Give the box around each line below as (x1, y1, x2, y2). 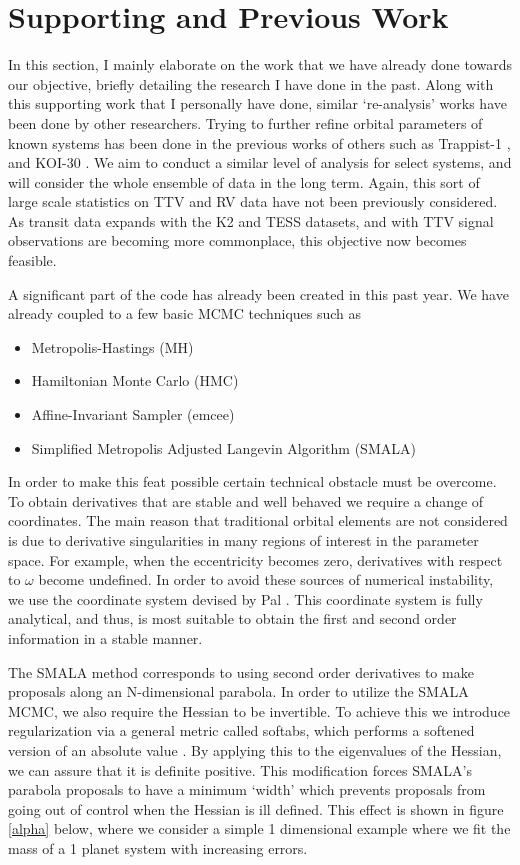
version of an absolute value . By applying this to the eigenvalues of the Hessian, (8, 739, 502, 760)
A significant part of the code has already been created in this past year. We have (8, 283, 509, 304)
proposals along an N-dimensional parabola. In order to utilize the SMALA (8, 681, 469, 702)
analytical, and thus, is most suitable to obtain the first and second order (8, 608, 457, 629)
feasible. (8, 250, 57, 271)
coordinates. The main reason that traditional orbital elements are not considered (8, 510, 508, 531)
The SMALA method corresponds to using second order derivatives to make (8, 661, 474, 682)
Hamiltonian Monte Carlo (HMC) (31, 370, 239, 391)
